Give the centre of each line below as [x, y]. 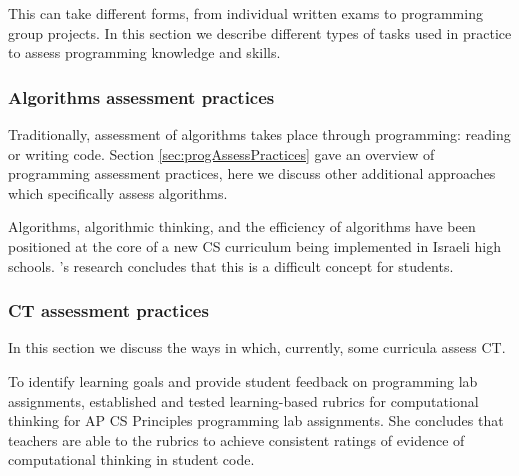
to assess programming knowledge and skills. [144, 52]
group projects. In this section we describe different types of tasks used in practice [260, 32]
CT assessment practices [108, 310]
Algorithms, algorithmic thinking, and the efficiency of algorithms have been [242, 226]
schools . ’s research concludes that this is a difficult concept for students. [231, 265]
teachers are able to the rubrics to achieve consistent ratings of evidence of [236, 439]
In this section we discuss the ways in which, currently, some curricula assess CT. [257, 347]
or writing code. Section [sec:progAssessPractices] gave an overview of [221, 153]
